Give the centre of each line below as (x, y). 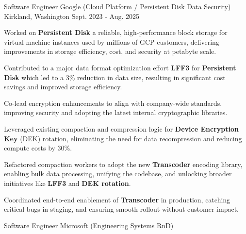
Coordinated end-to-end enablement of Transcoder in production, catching (117, 199)
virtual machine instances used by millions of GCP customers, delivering (112, 42)
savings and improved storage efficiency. (63, 87)
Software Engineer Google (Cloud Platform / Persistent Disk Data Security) (117, 6)
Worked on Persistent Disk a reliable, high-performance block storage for (116, 32)
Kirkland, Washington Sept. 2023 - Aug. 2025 (72, 16)
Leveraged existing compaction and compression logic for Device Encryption (121, 128)
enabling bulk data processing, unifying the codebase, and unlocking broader (118, 174)
